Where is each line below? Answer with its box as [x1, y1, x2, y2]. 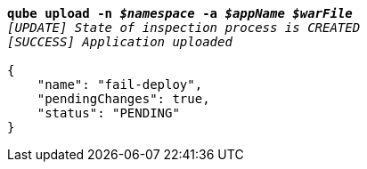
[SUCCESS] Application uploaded [7, 35, 232, 49]
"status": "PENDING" [37, 106, 180, 120]
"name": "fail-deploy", [37, 77, 203, 92]
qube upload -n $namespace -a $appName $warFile [7, 6, 353, 20]
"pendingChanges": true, [37, 92, 210, 106]
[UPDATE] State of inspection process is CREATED [7, 20, 361, 35]
